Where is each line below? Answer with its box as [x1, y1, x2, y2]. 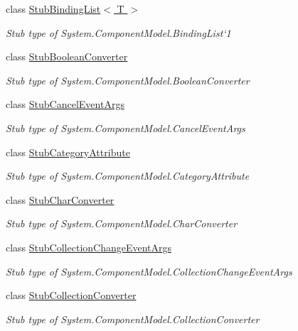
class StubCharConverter [6, 192, 115, 207]
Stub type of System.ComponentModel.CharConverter [6, 216, 238, 231]
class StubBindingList [6, 1, 101, 16]
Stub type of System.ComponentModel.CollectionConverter [6, 311, 260, 326]
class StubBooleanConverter [6, 49, 128, 64]
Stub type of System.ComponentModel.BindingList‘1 [6, 25, 231, 40]
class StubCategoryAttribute [6, 144, 130, 159]
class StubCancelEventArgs [6, 97, 124, 112]
